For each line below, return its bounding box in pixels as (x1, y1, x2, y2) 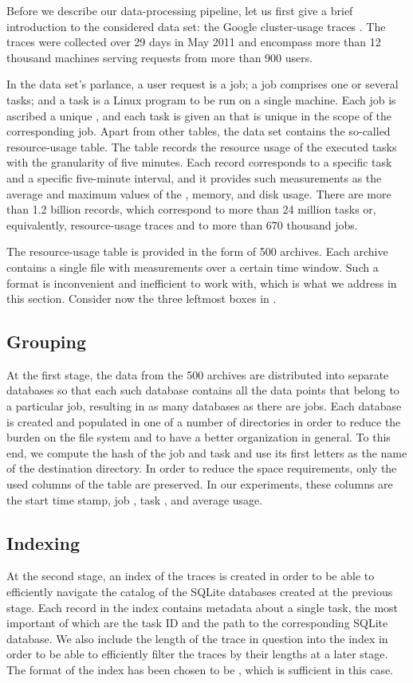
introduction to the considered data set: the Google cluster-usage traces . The (6, 18, 386, 34)
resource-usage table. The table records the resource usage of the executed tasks (6, 138, 397, 155)
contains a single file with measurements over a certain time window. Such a (6, 258, 379, 275)
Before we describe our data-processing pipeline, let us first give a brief (6, 2, 353, 18)
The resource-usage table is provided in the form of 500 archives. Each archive (6, 243, 388, 260)
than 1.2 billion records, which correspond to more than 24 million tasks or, (6, 201, 376, 218)
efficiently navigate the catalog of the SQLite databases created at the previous (6, 583, 393, 600)
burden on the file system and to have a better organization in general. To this (6, 429, 391, 446)
